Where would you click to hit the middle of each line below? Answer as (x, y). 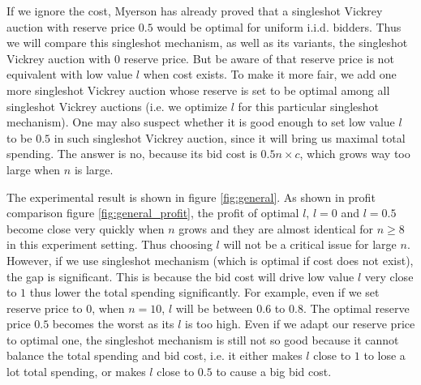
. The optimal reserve (356, 308)
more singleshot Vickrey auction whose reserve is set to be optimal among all (198, 90)
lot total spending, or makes (76, 372)
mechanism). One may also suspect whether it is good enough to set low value (201, 122)
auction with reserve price (71, 26)
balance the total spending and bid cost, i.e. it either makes (155, 355)
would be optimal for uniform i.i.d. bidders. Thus (279, 26)
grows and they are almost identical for (276, 228)
